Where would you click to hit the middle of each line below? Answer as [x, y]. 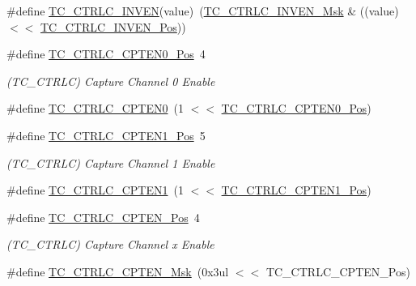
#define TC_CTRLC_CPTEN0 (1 [95, 108]
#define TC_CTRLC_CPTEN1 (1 [95, 190]
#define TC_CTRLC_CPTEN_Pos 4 [103, 217]
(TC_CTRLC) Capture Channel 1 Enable [111, 162]
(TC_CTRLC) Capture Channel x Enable [110, 244]
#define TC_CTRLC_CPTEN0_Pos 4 [106, 54]
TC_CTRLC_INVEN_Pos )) [113, 26]
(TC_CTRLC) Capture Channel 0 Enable [111, 81]
